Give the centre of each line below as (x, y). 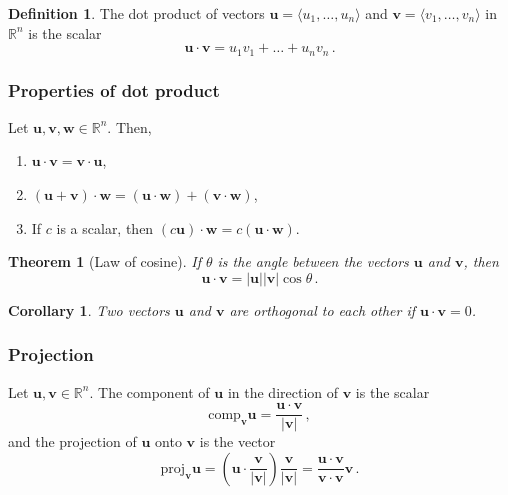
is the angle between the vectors (313, 261)
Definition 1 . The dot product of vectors (136, 13)
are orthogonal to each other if (322, 309)
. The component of (149, 391)
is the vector (237, 441)
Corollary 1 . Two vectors (89, 309)
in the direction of (283, 391)
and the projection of (72, 441)
